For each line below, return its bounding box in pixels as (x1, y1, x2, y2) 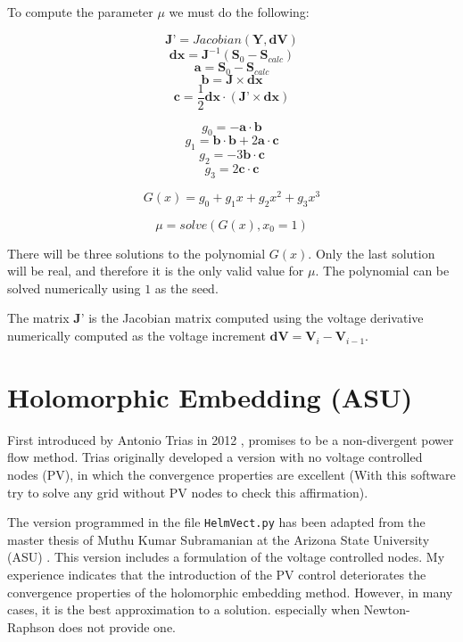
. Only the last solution (308, 243, 435, 262)
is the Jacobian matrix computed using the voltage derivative (88, 309, 424, 327)
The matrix (7, 309, 70, 327)
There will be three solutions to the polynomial (7, 243, 266, 262)
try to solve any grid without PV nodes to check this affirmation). (7, 482, 368, 501)
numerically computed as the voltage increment (7, 326, 266, 345)
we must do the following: (169, 3, 310, 21)
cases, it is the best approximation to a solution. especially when (7, 600, 360, 619)
